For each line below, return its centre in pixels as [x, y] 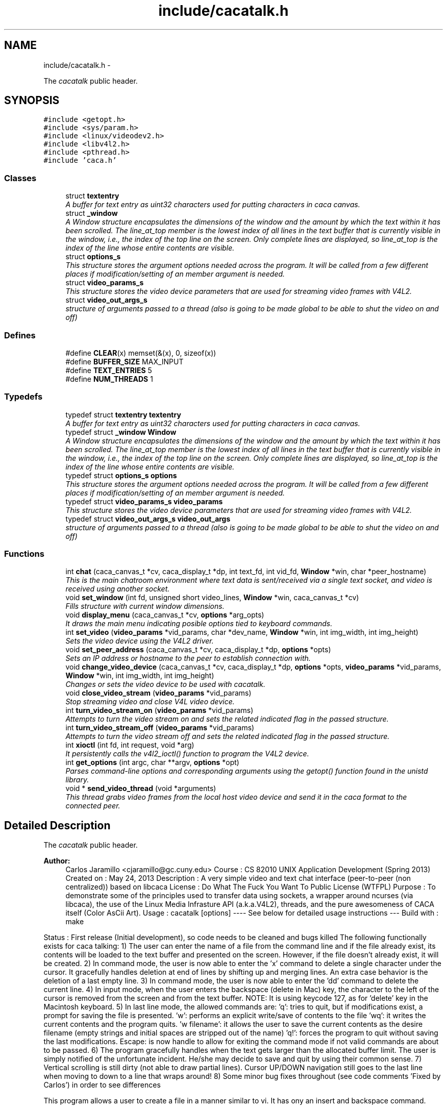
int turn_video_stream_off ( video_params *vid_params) [160, 728]
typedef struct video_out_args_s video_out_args [148, 519]
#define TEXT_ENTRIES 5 [109, 370]
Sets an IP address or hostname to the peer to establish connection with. [188, 658]
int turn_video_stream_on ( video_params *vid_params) [159, 710]
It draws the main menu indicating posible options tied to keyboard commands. [199, 624]
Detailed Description [57, 825]
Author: [57, 861]
